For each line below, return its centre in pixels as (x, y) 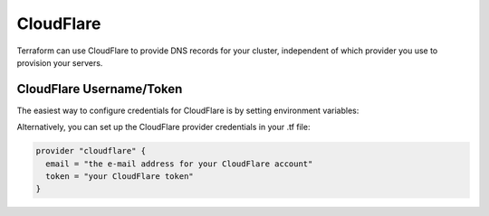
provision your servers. (60, 62)
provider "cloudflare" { (91, 151)
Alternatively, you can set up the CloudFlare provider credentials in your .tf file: (163, 127)
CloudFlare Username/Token (100, 89)
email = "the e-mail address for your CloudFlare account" (179, 164)
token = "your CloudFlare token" (120, 176)
